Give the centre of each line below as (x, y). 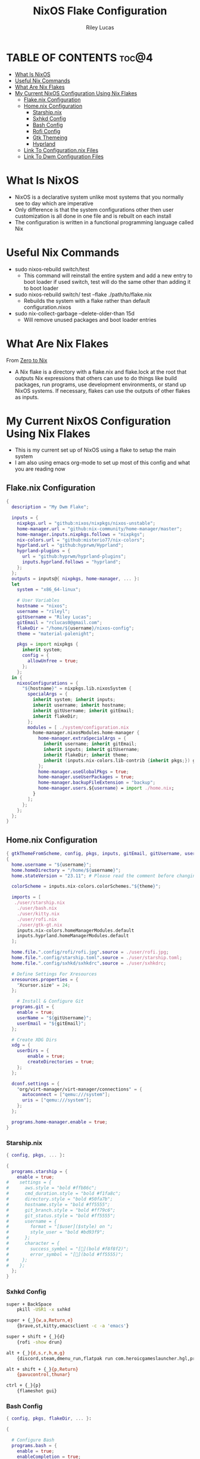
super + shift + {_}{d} (36, 1337)
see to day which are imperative (54, 203)
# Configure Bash (33, 1440)
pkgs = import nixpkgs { (48, 644)
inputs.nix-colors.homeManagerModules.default (76, 930)
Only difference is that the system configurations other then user (94, 209)
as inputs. (27, 397)
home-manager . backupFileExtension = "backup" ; (97, 783)
